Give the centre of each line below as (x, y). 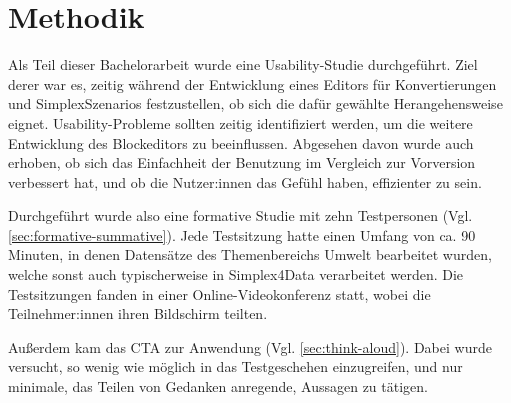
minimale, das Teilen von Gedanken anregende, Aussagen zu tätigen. (218, 386)
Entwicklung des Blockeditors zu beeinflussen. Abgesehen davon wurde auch (241, 142)
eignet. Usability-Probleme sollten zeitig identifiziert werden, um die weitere (240, 122)
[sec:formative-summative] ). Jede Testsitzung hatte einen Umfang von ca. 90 (242, 234)
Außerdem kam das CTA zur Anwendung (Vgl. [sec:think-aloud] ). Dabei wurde (250, 346)
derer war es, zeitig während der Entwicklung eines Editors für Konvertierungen (252, 83)
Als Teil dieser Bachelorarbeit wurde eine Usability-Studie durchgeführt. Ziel (243, 64)
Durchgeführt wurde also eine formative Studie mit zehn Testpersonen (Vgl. (240, 215)
